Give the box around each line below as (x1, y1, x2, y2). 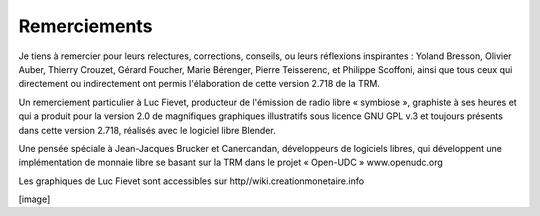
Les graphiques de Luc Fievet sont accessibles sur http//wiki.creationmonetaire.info (18, 175, 365, 187)
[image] (18, 193, 51, 205)
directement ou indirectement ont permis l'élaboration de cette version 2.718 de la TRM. (18, 78, 380, 90)
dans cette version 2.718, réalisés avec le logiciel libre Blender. (18, 124, 277, 136)
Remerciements (18, 15, 153, 37)
